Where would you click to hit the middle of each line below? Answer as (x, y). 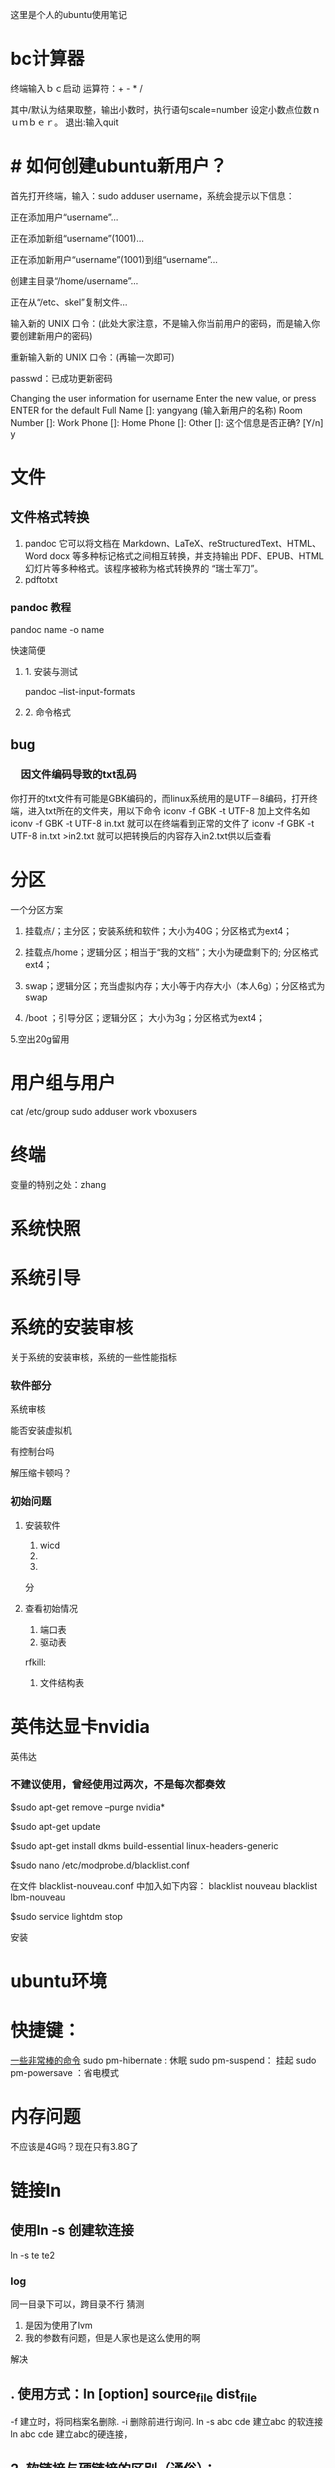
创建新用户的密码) (55, 335)
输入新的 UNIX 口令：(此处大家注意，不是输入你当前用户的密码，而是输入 (161, 323)
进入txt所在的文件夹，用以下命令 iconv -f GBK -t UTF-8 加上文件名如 (168, 810)
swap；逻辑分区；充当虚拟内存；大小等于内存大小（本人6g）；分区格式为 (175, 985)
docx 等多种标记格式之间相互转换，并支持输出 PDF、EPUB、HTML (187, 555)
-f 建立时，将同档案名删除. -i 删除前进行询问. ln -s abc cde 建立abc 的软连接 (167, 2422)
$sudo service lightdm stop (66, 1916)
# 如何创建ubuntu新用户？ (119, 166)
